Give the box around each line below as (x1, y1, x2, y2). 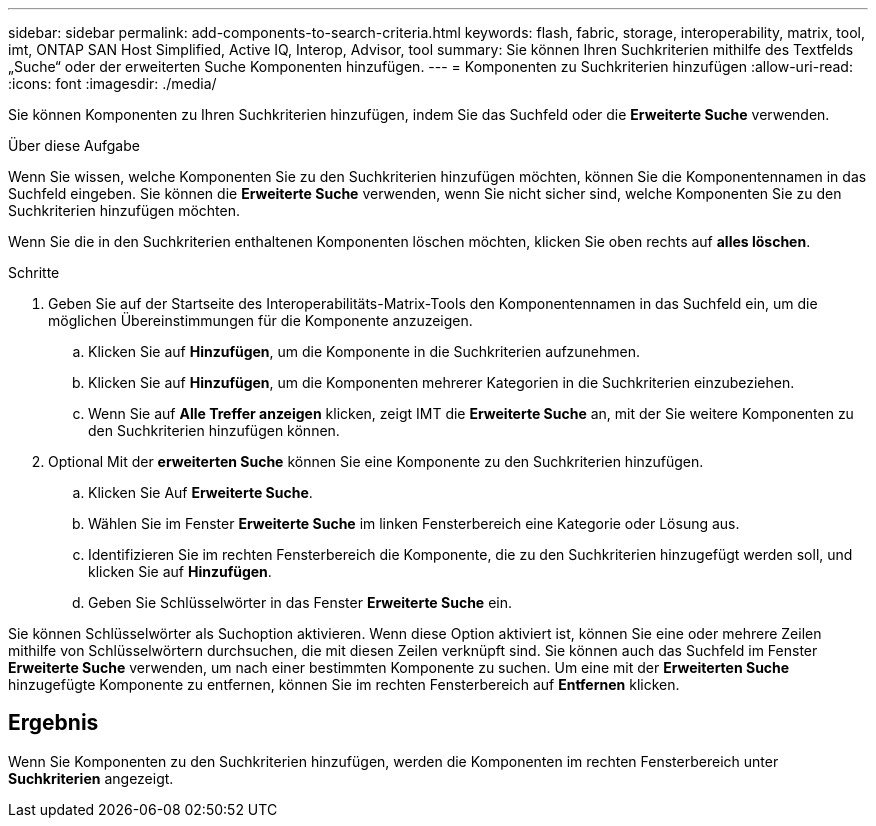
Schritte (8, 264, 60, 281)
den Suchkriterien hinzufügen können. (88, 422, 340, 439)
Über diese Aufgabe (8, 137, 140, 154)
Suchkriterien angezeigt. (8, 769, 174, 787)
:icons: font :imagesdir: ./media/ (8, 75, 217, 92)
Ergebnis (8, 710, 99, 736)
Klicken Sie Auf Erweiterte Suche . (88, 484, 313, 501)
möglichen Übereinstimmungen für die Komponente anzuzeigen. (48, 312, 473, 329)
